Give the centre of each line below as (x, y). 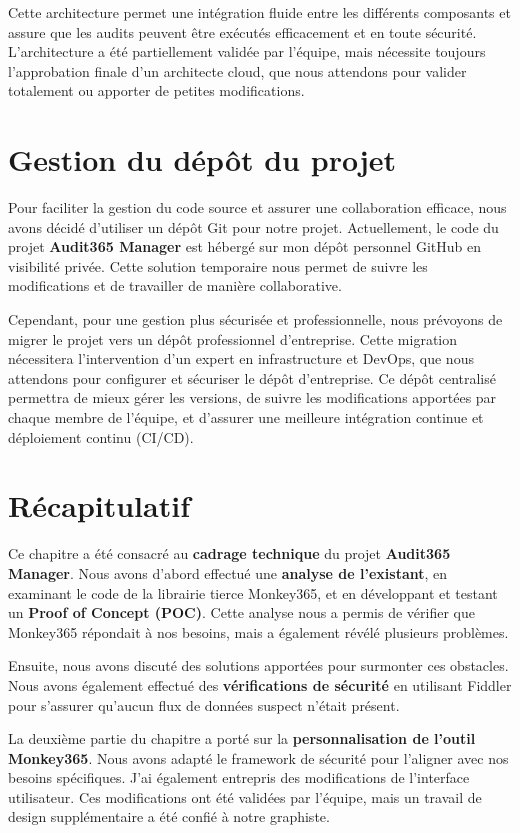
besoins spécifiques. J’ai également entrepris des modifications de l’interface (239, 777)
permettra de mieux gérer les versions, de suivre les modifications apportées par (252, 397)
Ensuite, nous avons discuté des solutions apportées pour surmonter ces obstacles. (258, 665)
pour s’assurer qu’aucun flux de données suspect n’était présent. (204, 704)
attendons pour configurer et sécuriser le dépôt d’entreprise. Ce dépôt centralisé (252, 377)
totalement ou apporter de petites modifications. (156, 90)
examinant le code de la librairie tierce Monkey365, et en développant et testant (253, 592)
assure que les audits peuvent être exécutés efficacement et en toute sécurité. (242, 31)
